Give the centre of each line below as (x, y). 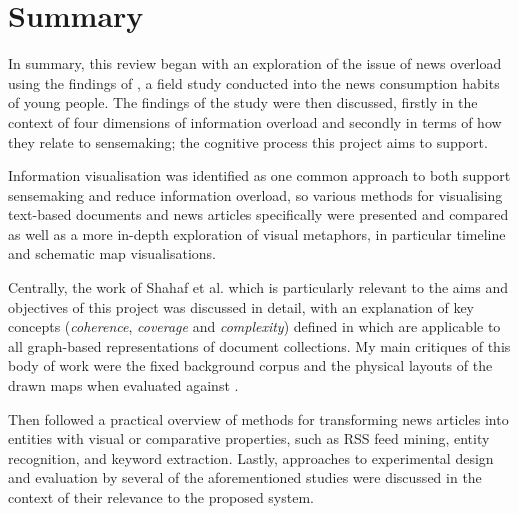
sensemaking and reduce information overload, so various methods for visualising (255, 194)
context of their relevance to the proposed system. (161, 497)
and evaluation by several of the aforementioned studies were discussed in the (245, 477)
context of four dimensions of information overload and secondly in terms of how (255, 121)
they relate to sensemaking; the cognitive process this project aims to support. (248, 141)
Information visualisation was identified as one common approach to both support (259, 175)
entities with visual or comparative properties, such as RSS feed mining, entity (249, 438)
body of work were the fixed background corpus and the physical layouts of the (250, 365)
